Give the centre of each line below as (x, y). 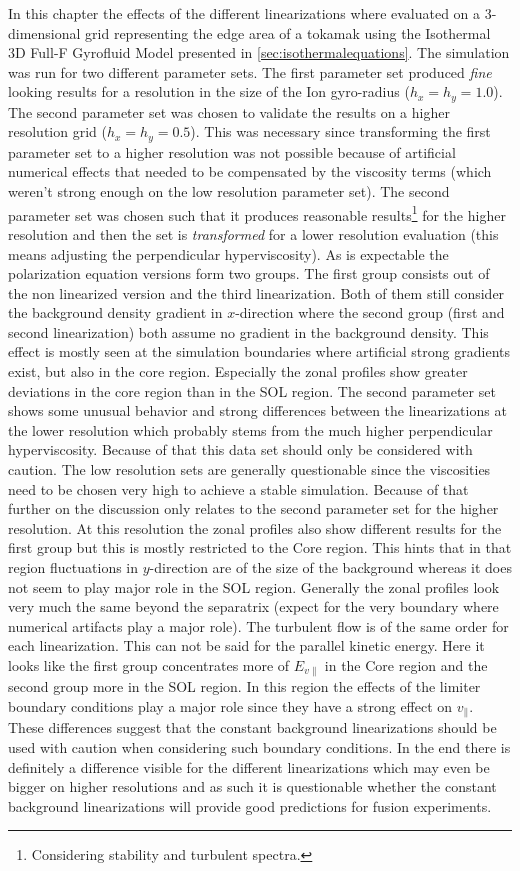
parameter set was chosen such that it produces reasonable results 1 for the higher (257, 213)
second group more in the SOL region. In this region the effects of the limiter (244, 686)
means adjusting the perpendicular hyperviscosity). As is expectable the (228, 253)
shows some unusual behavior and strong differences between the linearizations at (257, 410)
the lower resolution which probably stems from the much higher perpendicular (250, 429)
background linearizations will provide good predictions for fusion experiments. (250, 805)
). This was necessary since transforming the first (340, 131)
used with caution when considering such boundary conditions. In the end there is (259, 747)
